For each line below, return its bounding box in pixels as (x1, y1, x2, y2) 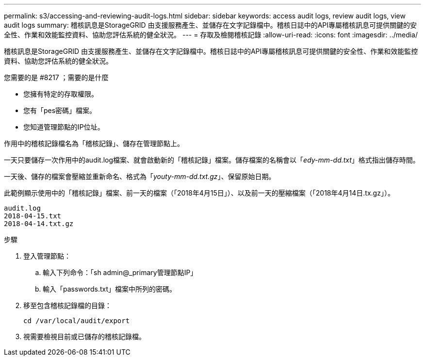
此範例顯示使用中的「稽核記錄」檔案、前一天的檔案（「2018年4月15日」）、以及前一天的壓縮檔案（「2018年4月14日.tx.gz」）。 (4, 189, 394, 197)
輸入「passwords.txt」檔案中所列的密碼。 (43, 285, 177, 293)
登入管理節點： (23, 252, 71, 260)
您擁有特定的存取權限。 (23, 90, 98, 98)
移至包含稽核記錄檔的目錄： (23, 301, 112, 310)
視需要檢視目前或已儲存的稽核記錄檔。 (23, 332, 146, 341)
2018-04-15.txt (4, 212, 62, 220)
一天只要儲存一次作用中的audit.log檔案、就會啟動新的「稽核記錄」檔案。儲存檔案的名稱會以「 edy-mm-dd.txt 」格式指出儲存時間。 (4, 156, 420, 164)
